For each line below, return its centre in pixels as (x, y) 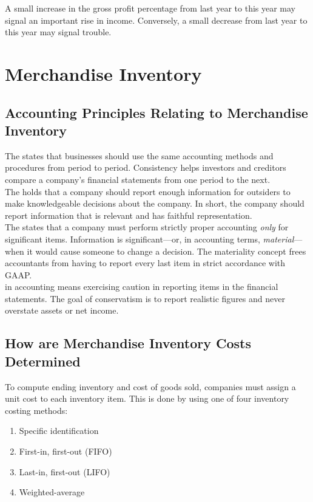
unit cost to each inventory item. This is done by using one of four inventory (147, 398)
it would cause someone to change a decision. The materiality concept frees (167, 251)
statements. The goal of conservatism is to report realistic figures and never (145, 298)
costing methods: (36, 410)
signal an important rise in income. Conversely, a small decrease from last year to (156, 20)
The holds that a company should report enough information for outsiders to (148, 191)
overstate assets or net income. (62, 310)
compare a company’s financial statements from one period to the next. (138, 179)
